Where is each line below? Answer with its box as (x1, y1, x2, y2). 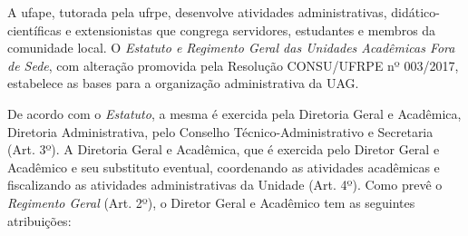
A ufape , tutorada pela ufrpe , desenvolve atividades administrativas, (7, 3, 387, 21)
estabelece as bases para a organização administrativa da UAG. (7, 74, 359, 93)
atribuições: (7, 211, 72, 230)
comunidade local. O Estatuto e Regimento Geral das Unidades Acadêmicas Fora (7, 38, 455, 57)
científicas (7, 20, 62, 39)
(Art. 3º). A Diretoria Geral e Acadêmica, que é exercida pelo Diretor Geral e (7, 140, 440, 159)
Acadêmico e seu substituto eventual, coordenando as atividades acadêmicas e (7, 157, 440, 176)
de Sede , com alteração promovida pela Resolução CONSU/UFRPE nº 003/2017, (7, 55, 459, 74)
